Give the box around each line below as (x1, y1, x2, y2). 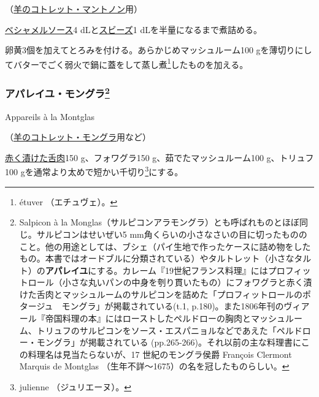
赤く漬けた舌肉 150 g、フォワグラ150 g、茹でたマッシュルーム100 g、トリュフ (5, 151, 314, 164)
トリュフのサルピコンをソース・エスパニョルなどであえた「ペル (36, 323, 294, 336)
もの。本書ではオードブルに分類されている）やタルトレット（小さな (19, 252, 294, 265)
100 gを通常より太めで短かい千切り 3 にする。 (5, 164, 183, 178)
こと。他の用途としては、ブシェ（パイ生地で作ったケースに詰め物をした (19, 240, 311, 252)
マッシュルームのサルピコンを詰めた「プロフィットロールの (62, 287, 303, 300)
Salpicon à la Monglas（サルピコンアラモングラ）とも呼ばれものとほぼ (19, 216, 300, 229)
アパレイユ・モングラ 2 (5, 84, 110, 101)
